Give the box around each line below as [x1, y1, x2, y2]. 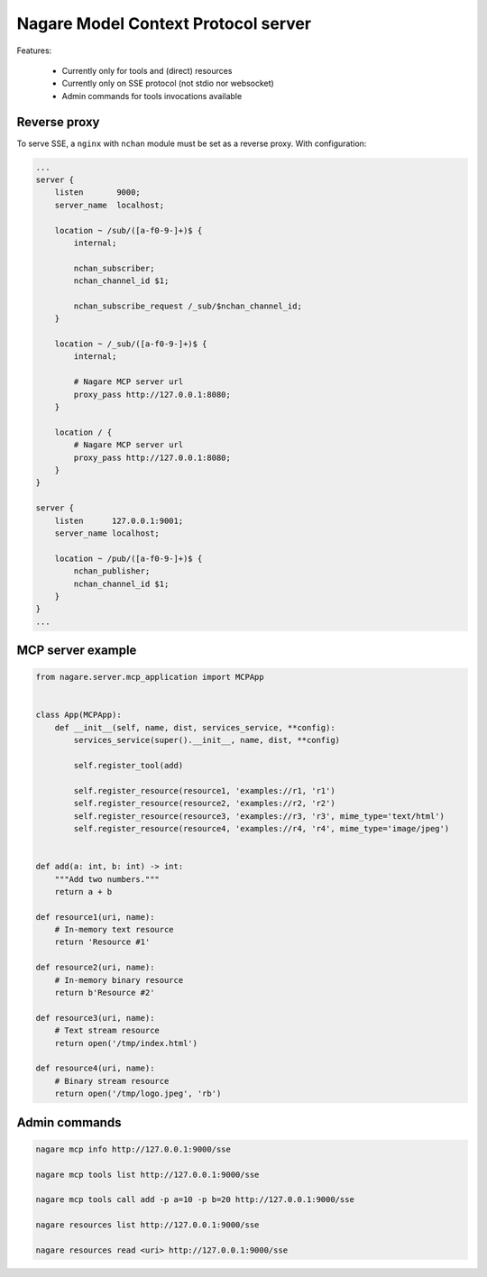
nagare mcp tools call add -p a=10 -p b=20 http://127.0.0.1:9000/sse [35, 1195, 355, 1205]
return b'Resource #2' [54, 988, 155, 998]
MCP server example [16, 643, 137, 658]
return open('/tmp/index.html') [54, 1038, 198, 1048]
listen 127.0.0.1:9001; [54, 515, 184, 526]
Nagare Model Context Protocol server [16, 14, 311, 33]
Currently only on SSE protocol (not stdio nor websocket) [61, 78, 274, 89]
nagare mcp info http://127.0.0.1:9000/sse [35, 1144, 232, 1154]
